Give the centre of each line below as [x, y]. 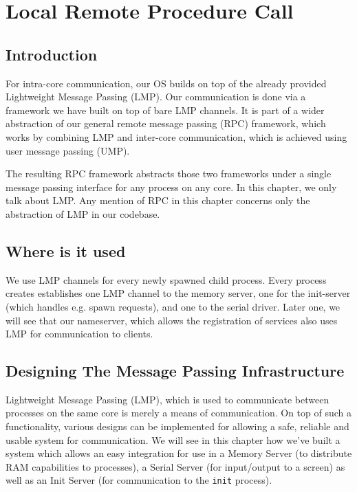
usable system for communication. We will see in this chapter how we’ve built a [173, 439]
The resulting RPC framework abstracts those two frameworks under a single [169, 174]
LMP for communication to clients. [79, 334]
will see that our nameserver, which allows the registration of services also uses [172, 320]
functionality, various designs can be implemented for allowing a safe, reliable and [177, 426]
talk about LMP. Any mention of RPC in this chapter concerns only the [158, 200]
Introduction [52, 54]
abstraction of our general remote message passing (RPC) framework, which [166, 123]
